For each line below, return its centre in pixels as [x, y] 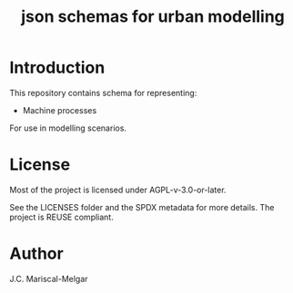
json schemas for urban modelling [153, 17]
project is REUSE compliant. [61, 217]
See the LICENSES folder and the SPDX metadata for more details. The [142, 207]
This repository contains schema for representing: [103, 93]
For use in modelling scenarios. [68, 128]
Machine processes [60, 110]
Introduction [57, 68]
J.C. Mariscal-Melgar [49, 278]
